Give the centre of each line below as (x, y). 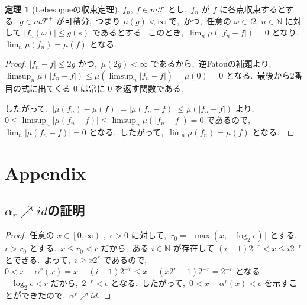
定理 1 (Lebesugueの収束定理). (62, 9)
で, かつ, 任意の (200, 20)
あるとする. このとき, (142, 32)
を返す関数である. (149, 88)
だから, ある (125, 248)
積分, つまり (96, 20)
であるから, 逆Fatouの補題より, (211, 64)
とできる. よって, (38, 259)
